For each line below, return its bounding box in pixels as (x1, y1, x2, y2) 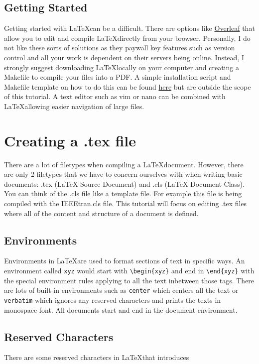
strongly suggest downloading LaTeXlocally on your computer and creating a (4, 62, 239, 72)
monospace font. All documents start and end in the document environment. (4, 304, 238, 315)
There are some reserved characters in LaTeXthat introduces (4, 352, 189, 363)
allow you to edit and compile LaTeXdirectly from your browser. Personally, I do (4, 32, 251, 43)
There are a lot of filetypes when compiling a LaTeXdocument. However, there (4, 159, 244, 169)
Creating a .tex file (4, 130, 136, 150)
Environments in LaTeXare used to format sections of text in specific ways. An (4, 255, 245, 266)
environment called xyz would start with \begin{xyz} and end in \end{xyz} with (4, 265, 255, 276)
